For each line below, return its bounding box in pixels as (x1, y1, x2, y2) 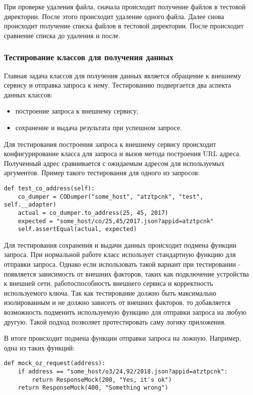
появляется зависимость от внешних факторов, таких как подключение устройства (4, 268, 249, 279)
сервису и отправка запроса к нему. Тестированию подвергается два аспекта (4, 80, 232, 90)
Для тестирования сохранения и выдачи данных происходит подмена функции (4, 239, 236, 250)
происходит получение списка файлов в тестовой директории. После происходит (4, 21, 244, 31)
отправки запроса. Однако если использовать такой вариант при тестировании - (4, 259, 241, 269)
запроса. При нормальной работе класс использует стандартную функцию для (4, 249, 236, 259)
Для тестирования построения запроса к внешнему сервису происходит (4, 139, 216, 149)
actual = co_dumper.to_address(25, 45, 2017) (18, 209, 169, 216)
